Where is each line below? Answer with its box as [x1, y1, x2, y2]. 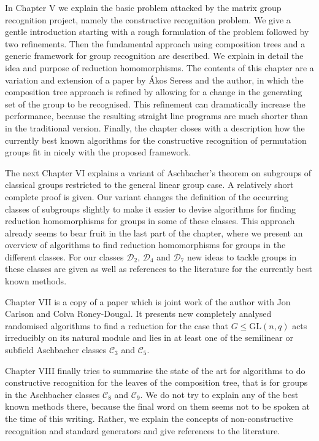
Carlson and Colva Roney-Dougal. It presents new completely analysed [5, 307, 272, 320]
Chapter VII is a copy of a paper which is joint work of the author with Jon [5, 295, 291, 308]
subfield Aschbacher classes [5, 343, 107, 356]
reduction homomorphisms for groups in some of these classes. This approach [5, 214, 295, 227]
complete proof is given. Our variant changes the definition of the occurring [5, 190, 288, 203]
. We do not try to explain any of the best [140, 388, 299, 400]
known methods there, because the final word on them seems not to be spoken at [5, 400, 310, 413]
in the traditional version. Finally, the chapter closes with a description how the [5, 121, 305, 134]
